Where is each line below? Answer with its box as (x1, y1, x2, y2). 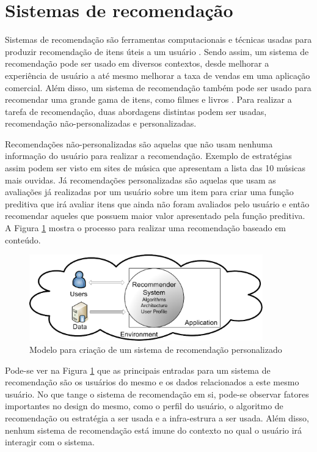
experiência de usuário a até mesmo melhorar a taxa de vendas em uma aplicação (5, 69, 310, 81)
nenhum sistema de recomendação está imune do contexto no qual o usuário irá (5, 423, 302, 436)
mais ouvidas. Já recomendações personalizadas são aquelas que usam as (5, 173, 276, 186)
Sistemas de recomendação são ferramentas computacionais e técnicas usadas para (5, 33, 312, 46)
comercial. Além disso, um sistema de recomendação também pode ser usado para (5, 81, 312, 94)
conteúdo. (5, 233, 41, 246)
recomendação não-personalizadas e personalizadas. (5, 117, 197, 130)
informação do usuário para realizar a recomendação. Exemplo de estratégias (5, 149, 292, 162)
